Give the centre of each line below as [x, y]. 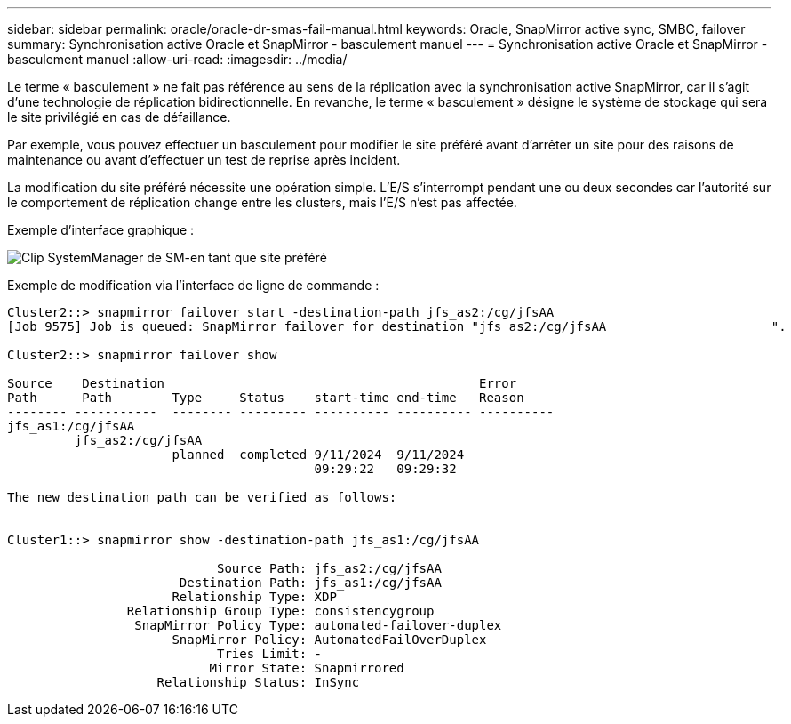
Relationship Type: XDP [254, 597]
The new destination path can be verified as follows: [202, 497]
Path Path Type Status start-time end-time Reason [266, 398]
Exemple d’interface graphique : [101, 230]
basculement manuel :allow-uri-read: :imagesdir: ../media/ [177, 59]
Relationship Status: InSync [258, 682]
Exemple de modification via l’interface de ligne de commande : [193, 285]
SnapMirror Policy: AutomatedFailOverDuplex [329, 640]
